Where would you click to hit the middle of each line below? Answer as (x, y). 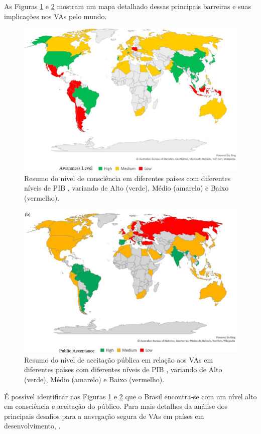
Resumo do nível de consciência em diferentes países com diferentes (127, 178)
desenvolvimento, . (32, 426)
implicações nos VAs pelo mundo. (55, 16)
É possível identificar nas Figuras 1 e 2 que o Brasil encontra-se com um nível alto (130, 396)
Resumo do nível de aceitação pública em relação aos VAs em (119, 359)
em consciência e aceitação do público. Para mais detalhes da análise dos (116, 406)
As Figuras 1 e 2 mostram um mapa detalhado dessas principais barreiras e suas (127, 6)
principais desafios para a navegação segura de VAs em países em (104, 416)
